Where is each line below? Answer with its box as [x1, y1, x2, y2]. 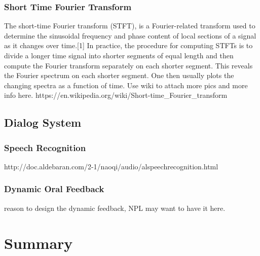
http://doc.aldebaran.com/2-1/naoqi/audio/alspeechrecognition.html [4, 161, 218, 171]
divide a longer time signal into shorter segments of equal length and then [4, 50, 234, 60]
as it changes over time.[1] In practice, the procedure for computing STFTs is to [4, 40, 253, 51]
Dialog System [4, 115, 82, 130]
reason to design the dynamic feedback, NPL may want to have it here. [4, 202, 226, 213]
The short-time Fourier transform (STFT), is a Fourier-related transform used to [4, 20, 255, 31]
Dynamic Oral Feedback [4, 182, 104, 195]
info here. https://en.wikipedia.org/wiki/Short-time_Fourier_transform [4, 90, 228, 100]
